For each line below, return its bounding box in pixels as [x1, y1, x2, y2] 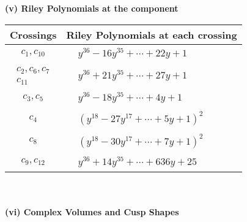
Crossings [10, 27, 57, 42]
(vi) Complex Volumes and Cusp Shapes [5, 205, 179, 218]
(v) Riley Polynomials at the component [5, 2, 179, 14]
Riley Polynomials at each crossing [66, 27, 237, 42]
